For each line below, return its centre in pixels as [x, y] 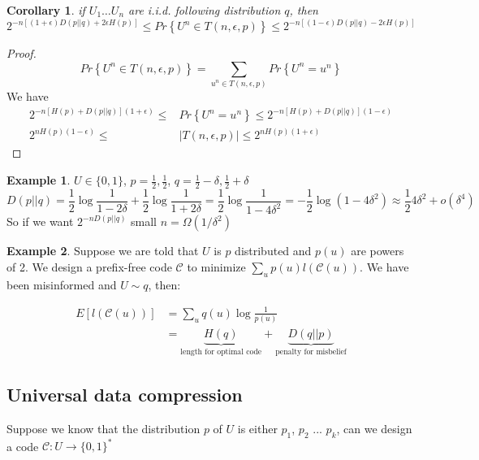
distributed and [273, 251]
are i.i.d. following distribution [205, 10]
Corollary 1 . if [46, 10]
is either [257, 428]
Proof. [22, 53]
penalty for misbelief [311, 352]
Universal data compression [125, 395]
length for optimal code [221, 352]
